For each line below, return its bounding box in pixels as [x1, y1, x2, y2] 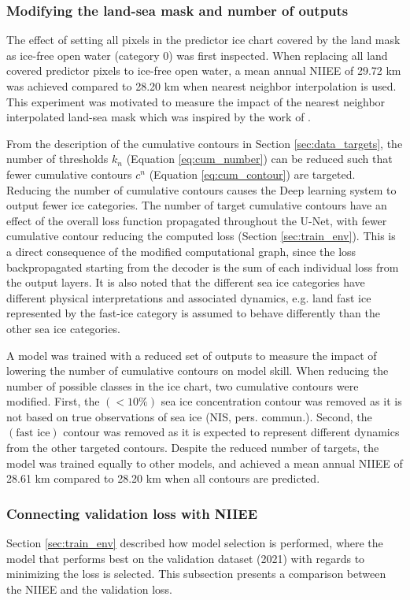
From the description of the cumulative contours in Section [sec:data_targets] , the [6, 135, 403, 151]
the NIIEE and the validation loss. [6, 580, 172, 597]
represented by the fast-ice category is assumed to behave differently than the [6, 305, 380, 321]
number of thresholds [6, 150, 109, 167]
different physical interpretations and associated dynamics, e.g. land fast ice [6, 289, 371, 306]
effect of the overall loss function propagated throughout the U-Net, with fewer [6, 212, 387, 228]
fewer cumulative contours [6, 165, 132, 182]
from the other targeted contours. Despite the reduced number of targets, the [6, 439, 379, 456]
